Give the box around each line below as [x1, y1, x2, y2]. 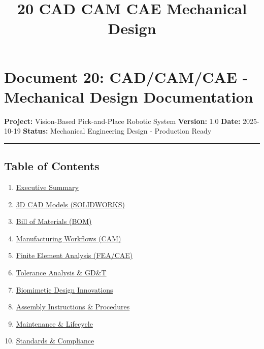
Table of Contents [4, 158, 100, 174]
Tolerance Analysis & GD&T [16, 267, 107, 278]
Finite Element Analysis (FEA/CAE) [16, 250, 133, 261]
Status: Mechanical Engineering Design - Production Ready [23, 125, 212, 136]
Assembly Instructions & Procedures [16, 301, 130, 312]
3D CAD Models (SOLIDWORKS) [16, 199, 125, 209]
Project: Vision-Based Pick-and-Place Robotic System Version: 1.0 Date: [4, 115, 241, 126]
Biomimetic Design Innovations [16, 284, 113, 295]
